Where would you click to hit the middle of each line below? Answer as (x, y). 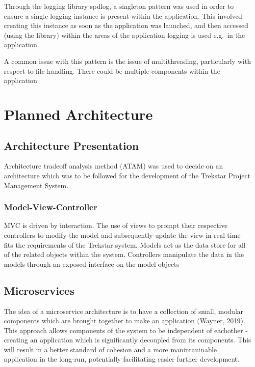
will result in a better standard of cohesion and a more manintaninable (111, 349)
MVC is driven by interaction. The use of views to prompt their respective (116, 225)
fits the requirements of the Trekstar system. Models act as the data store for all (125, 244)
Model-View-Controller (51, 207)
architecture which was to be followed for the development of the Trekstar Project (127, 175)
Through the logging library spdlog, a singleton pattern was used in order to (119, 6)
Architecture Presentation (72, 145)
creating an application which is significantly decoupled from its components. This (127, 340)
